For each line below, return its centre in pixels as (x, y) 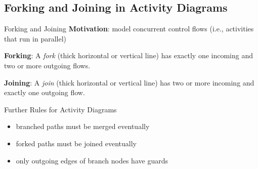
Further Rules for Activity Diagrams (60, 109)
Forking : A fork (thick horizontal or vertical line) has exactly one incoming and (129, 55)
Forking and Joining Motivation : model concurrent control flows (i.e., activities (129, 29)
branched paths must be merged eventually (83, 126)
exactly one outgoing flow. (45, 92)
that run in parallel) (35, 38)
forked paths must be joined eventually (76, 143)
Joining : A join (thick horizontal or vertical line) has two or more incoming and (129, 82)
